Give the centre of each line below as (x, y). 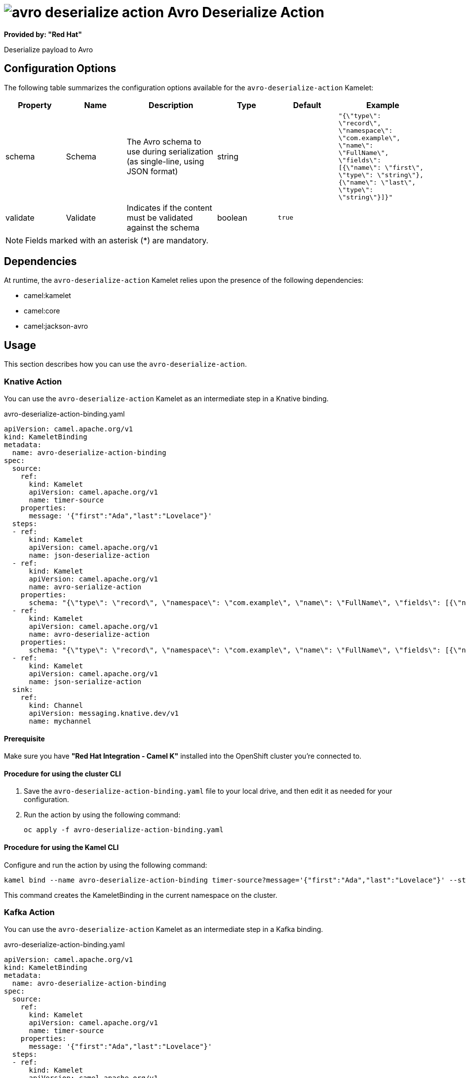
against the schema (163, 227)
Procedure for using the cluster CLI (62, 773)
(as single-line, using (165, 161)
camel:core (42, 311)
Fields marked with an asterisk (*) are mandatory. (117, 240)
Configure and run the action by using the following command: (106, 865)
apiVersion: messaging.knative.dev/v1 (104, 713)
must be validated (160, 217)
